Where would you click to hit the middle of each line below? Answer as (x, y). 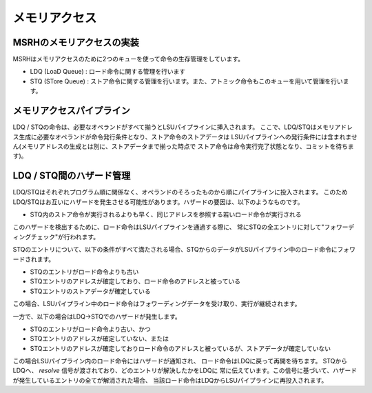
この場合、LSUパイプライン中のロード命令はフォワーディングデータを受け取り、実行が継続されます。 (157, 304)
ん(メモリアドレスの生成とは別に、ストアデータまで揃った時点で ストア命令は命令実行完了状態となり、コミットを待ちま (183, 146)
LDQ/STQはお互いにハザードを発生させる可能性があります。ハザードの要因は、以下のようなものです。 (158, 202)
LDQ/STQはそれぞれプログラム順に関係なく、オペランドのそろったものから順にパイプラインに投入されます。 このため (180, 192)
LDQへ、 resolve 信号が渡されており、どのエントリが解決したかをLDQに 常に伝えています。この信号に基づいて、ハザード (185, 371)
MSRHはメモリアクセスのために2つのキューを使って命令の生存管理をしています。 (128, 59)
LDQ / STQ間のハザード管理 (72, 176)
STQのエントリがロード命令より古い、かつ (90, 329)
